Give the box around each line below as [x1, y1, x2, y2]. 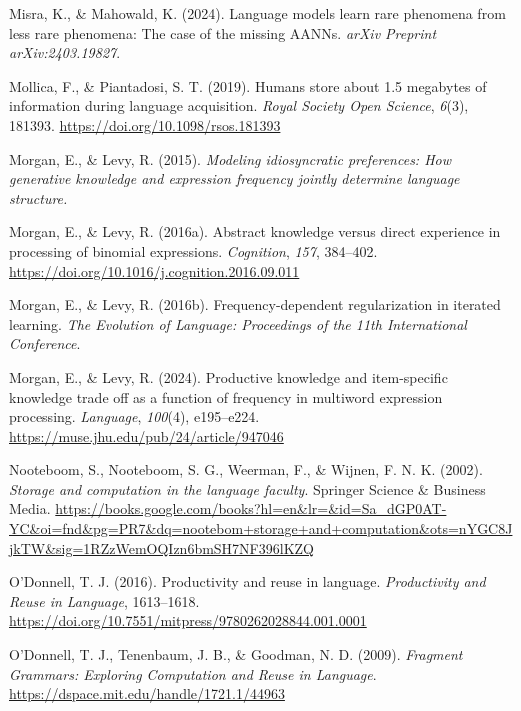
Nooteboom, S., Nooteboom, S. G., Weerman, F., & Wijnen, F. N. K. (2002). [9, 459, 483, 480]
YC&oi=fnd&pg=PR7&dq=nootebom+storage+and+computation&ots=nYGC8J [9, 518, 513, 539]
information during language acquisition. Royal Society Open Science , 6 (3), [9, 95, 469, 116]
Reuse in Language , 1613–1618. [9, 590, 200, 611]
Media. [9, 498, 51, 519]
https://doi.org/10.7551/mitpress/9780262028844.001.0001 [9, 610, 367, 631]
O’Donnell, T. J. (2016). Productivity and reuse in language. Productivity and [9, 571, 486, 592]
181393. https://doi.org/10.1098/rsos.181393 [9, 114, 281, 135]
